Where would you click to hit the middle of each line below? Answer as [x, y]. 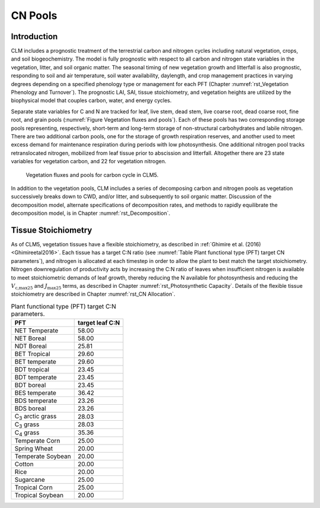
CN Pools [34, 15]
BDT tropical [32, 370]
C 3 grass [27, 425]
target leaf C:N [99, 323]
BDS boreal [31, 408]
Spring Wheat [34, 448]
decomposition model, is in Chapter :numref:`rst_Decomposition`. [91, 213]
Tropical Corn [33, 487]
